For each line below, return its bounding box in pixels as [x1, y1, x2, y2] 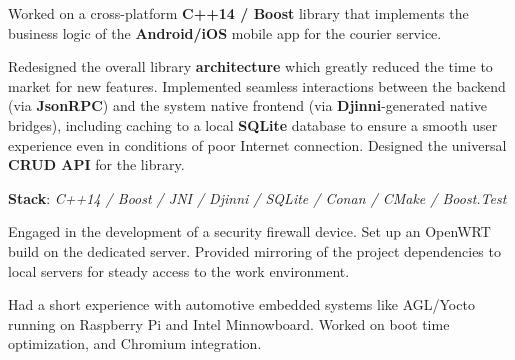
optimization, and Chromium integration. [8, 333, 262, 354]
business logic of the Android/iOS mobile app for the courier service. [8, 22, 442, 43]
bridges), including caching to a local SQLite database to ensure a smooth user [8, 114, 498, 135]
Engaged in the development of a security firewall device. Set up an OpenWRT [8, 221, 491, 242]
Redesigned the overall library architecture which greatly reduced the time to [8, 56, 493, 77]
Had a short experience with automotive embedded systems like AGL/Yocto [8, 294, 475, 315]
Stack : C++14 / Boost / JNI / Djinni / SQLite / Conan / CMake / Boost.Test [8, 187, 507, 208]
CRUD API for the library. [8, 154, 185, 175]
